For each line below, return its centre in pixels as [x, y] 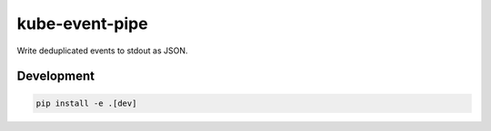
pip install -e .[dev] [86, 103]
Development [56, 76]
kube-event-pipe [83, 23]
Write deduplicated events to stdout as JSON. [102, 51]
